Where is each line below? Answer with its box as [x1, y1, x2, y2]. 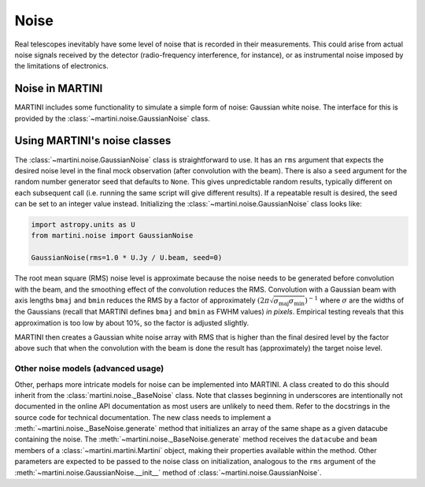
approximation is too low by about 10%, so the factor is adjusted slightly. [14, 318, 249, 327]
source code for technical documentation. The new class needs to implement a [14, 412, 272, 422]
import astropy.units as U [31, 221, 135, 229]
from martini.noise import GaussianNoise [31, 231, 194, 240]
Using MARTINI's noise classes [14, 134, 172, 147]
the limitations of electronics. [14, 61, 109, 71]
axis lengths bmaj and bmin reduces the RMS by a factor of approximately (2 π [14, 296, 270, 305]
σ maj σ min [273, 296, 305, 307]
